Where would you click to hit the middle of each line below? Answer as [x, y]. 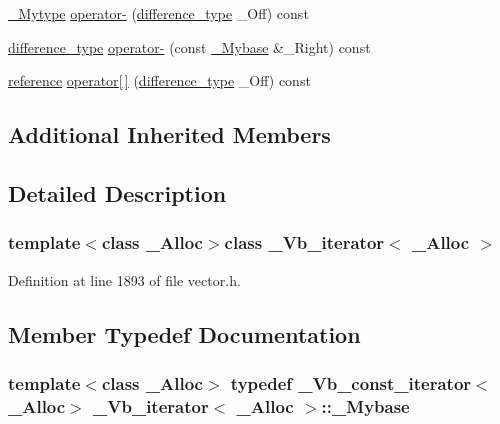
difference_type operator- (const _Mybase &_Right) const [189, 46]
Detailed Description [117, 192]
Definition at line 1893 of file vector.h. [124, 279]
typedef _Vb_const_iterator [351, 382]
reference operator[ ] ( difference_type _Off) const [159, 80]
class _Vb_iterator [304, 242]
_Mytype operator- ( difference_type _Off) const [158, 13]
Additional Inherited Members [169, 134]
